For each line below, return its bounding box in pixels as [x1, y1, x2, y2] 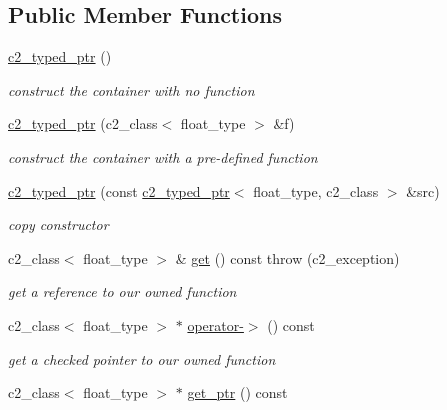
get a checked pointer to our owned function [8, 348, 276, 369]
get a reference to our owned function [8, 281, 237, 302]
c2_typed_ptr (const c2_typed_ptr [8, 180, 230, 201]
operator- [187, 314, 244, 335]
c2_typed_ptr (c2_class [8, 113, 158, 134]
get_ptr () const [187, 382, 288, 403]
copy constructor [8, 214, 109, 235]
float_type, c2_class [253, 180, 379, 201]
